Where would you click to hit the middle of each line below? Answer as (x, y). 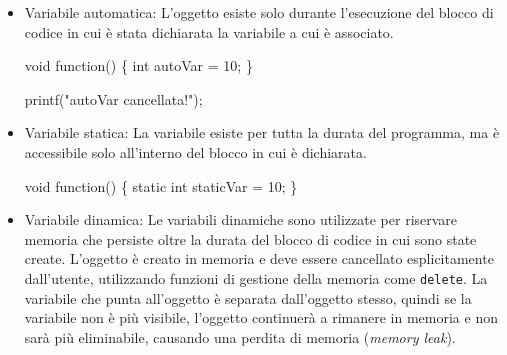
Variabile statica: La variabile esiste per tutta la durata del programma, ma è (262, 132)
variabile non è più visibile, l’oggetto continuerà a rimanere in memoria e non (261, 317)
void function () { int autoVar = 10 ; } (138, 65)
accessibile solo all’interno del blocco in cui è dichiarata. (195, 151)
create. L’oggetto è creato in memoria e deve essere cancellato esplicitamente (259, 258)
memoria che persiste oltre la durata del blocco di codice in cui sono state (250, 238)
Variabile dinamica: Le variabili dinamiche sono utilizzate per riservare (241, 219)
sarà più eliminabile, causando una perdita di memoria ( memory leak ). (240, 336)
